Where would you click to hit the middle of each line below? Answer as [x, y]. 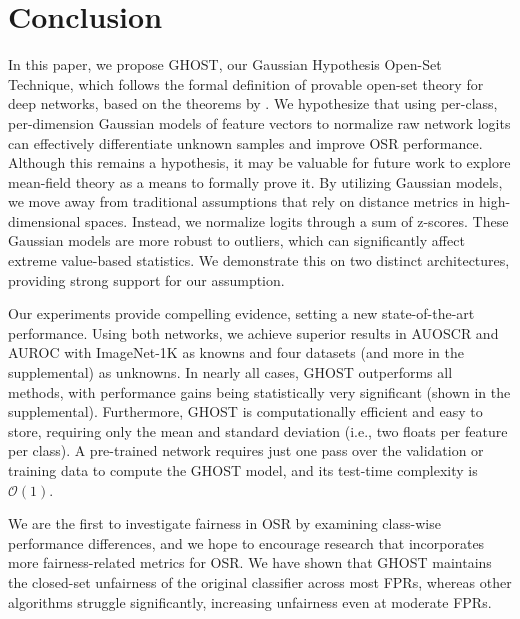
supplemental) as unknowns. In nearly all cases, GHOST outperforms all [230, 372]
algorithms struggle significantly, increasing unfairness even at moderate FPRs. [250, 601]
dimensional [44, 220]
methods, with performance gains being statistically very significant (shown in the [259, 391]
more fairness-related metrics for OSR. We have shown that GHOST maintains [250, 562]
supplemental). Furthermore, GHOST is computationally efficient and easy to [245, 411]
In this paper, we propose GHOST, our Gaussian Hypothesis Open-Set [225, 64]
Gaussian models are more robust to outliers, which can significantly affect [236, 240]
